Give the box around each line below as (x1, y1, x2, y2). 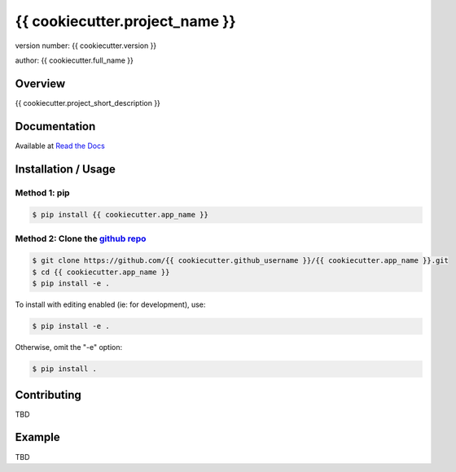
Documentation (15, 119, 96, 133)
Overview (15, 76, 66, 90)
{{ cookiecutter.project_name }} (15, 12, 236, 30)
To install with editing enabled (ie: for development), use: (15, 299, 206, 309)
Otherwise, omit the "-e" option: (15, 343, 123, 352)
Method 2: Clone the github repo (15, 233, 147, 244)
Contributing (15, 387, 81, 402)
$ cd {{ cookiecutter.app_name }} (32, 267, 170, 277)
